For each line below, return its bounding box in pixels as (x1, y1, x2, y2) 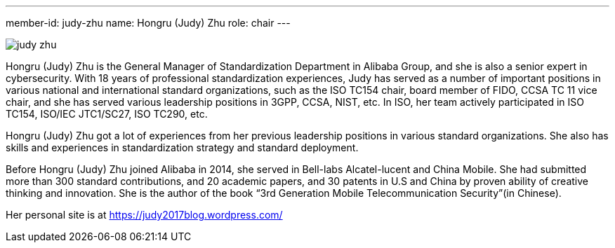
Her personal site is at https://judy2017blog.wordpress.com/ (6, 209, 283, 221)
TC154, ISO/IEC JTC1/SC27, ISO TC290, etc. (6, 108, 208, 120)
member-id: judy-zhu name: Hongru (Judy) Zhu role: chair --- (6, 17, 291, 29)
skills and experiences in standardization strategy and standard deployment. (6, 142, 359, 153)
